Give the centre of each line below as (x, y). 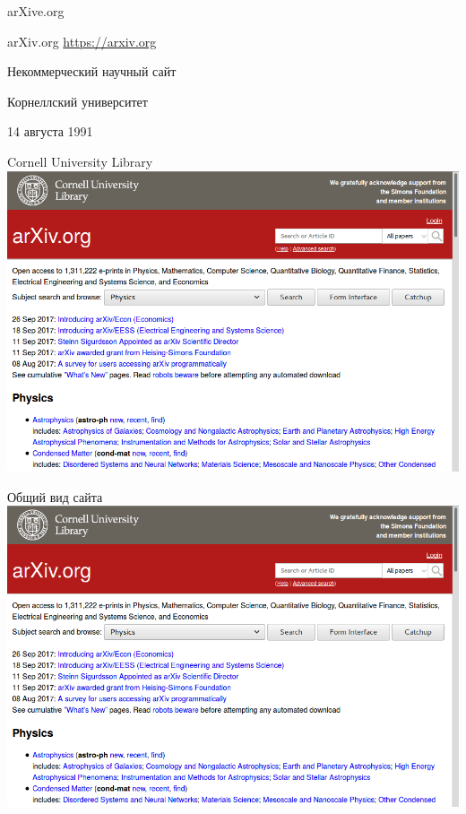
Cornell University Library (80, 161)
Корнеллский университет (78, 101)
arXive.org (36, 11)
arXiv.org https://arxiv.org (82, 41)
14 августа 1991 (50, 131)
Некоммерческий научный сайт (92, 71)
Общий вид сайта (55, 496)
